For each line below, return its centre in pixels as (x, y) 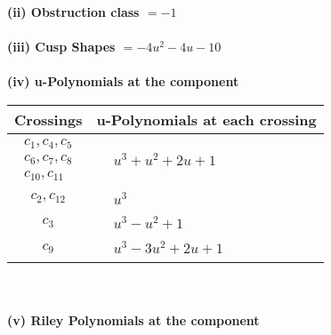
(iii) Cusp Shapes (61, 47)
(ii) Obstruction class (73, 12)
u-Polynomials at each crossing (206, 119)
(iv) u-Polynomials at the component (123, 81)
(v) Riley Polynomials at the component (133, 319)
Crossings (48, 119)
